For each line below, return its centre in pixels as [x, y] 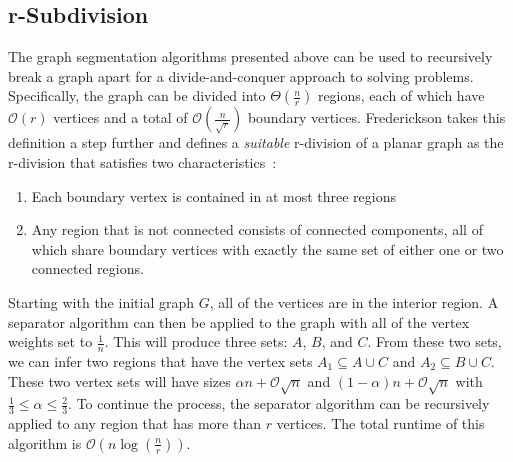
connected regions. [87, 268]
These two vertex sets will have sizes [119, 380]
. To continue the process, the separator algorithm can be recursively [279, 403]
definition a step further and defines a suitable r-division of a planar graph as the [256, 142]
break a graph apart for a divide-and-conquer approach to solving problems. [241, 75]
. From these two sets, [434, 341]
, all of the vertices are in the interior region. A [354, 301]
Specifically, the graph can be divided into [137, 95]
